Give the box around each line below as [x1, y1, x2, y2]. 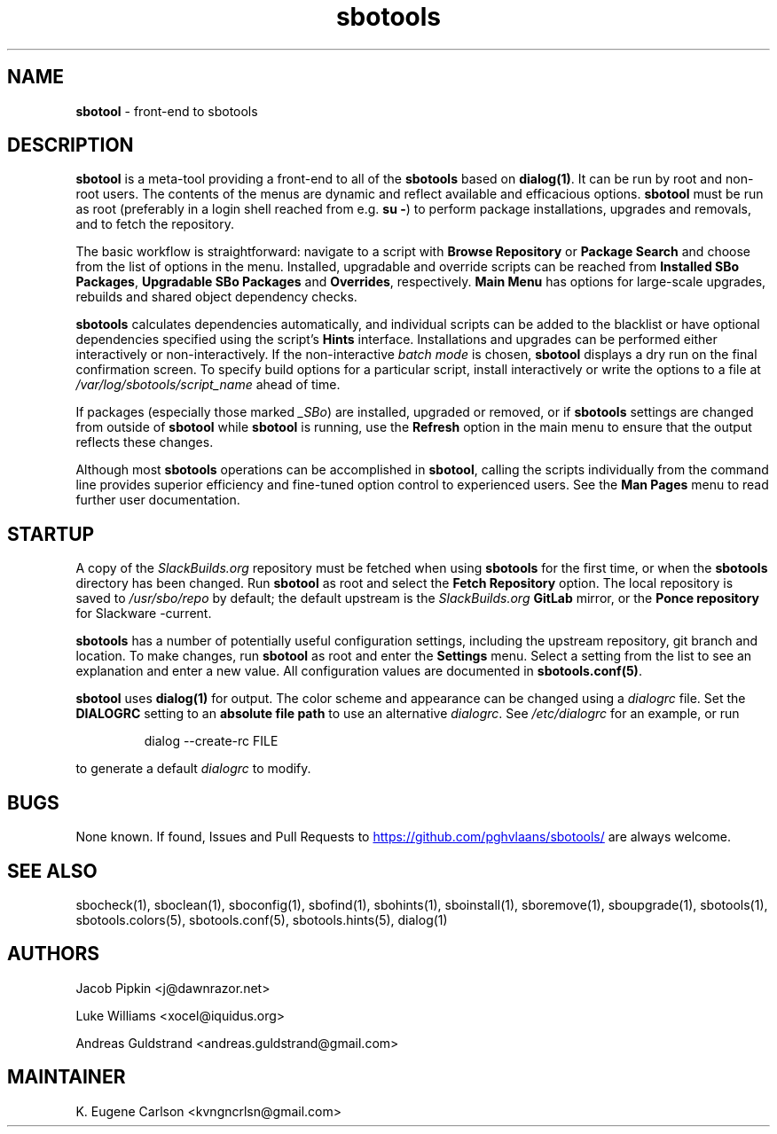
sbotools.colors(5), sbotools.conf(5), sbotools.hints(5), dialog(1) [75, 911, 448, 927]
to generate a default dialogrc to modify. [75, 761, 311, 777]
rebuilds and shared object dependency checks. [75, 289, 357, 305]
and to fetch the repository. [75, 216, 234, 232]
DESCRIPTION [7, 134, 134, 157]
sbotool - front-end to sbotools [75, 103, 258, 119]
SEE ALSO [7, 859, 98, 882]
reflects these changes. [75, 434, 214, 450]
